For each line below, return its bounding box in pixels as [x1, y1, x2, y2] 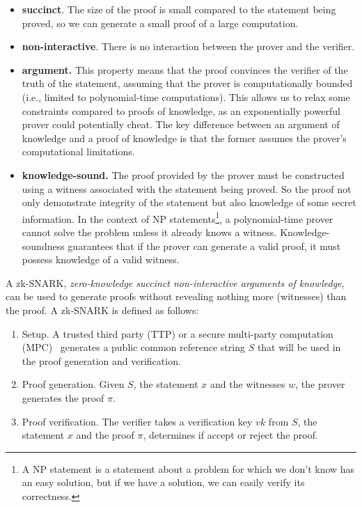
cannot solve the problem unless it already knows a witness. [22, 224, 277, 239]
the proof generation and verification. [22, 353, 181, 368]
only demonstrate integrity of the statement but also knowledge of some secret [22, 195, 356, 210]
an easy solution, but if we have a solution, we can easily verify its [22, 475, 305, 490]
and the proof [76, 428, 134, 442]
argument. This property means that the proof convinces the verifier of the [22, 62, 348, 77]
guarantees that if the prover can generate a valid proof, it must [68, 238, 341, 253]
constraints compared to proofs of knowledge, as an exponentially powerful [22, 103, 340, 118]
